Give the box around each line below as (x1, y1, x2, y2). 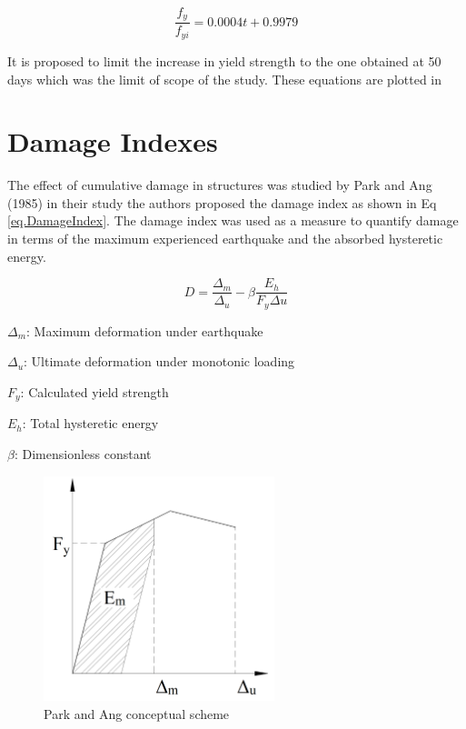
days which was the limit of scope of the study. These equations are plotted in (7, 69, 442, 88)
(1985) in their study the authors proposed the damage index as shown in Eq (7, 193, 437, 212)
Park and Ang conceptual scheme (44, 704, 230, 724)
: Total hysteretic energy (22, 414, 159, 433)
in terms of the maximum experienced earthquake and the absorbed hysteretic (7, 229, 443, 248)
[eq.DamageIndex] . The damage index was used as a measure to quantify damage (7, 211, 459, 230)
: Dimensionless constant (14, 444, 152, 463)
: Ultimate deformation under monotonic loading (24, 352, 295, 371)
